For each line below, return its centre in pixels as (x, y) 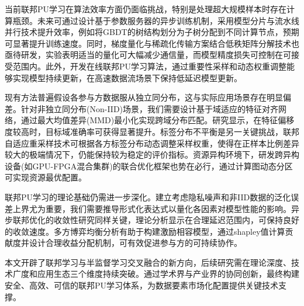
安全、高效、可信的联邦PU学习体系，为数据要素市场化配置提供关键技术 (142, 285)
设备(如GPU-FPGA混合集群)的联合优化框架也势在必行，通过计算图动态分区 (149, 166)
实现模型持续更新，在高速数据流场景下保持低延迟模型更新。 (127, 77)
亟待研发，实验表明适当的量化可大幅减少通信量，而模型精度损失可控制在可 (148, 55)
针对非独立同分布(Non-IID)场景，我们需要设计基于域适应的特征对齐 (150, 108)
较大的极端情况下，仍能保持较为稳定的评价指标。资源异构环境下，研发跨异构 (152, 154)
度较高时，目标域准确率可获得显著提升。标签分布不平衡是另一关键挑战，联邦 (152, 131)
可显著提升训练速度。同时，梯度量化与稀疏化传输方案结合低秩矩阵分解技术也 (152, 43)
